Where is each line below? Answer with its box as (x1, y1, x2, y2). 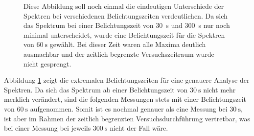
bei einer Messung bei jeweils (4, 123, 91, 133)
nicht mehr (203, 84, 236, 94)
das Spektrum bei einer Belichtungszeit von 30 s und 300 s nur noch (23, 20, 230, 30)
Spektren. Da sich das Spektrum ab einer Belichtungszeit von (4, 84, 188, 94)
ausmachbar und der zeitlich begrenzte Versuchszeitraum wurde (23, 48, 214, 59)
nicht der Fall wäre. (110, 123, 168, 133)
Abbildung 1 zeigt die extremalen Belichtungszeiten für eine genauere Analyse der (4, 75, 250, 85)
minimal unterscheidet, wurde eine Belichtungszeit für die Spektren (23, 29, 225, 40)
